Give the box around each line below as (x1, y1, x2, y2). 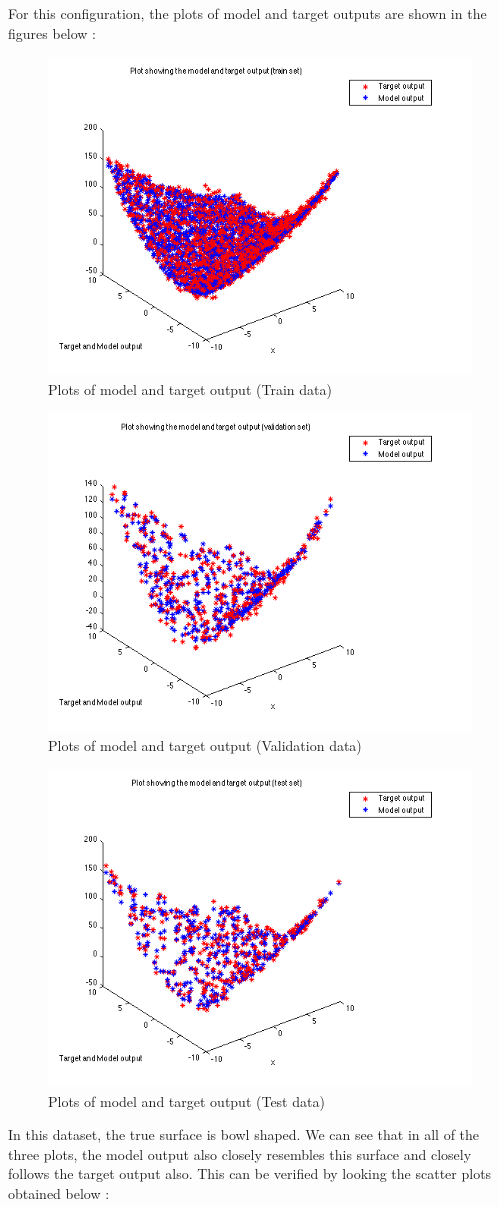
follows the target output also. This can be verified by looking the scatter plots (8, 1163, 492, 1184)
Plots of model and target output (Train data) (48, 378, 332, 399)
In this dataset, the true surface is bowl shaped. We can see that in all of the (8, 1124, 480, 1145)
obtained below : (8, 1182, 110, 1203)
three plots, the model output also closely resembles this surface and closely (8, 1143, 472, 1164)
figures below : (8, 22, 97, 43)
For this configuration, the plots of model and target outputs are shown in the (8, 3, 487, 23)
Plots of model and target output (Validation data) (48, 734, 362, 755)
